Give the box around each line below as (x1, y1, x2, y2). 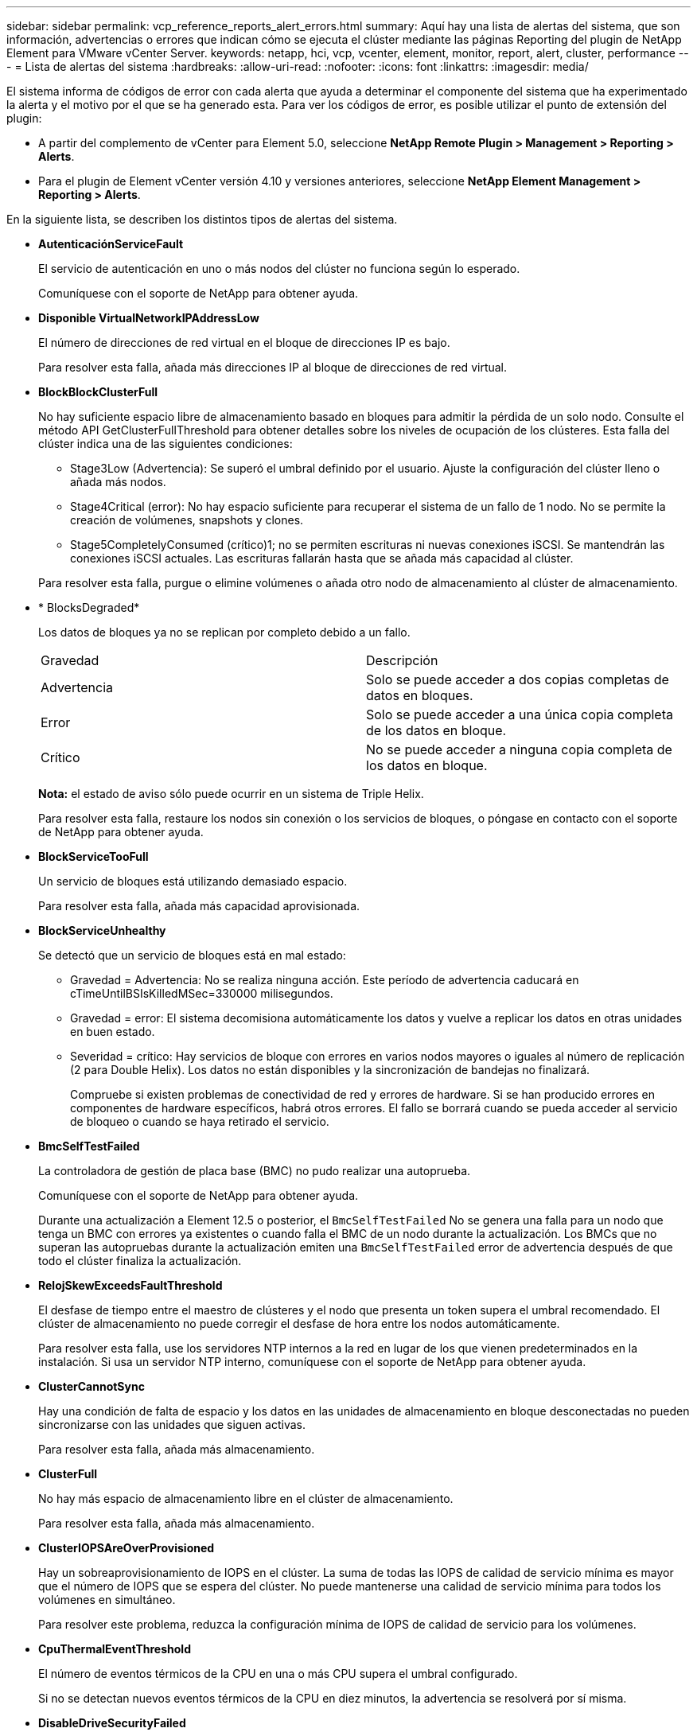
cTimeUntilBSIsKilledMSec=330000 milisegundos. (70, 987, 333, 1000)
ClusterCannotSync (38, 1380, 145, 1393)
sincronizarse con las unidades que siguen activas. (38, 1418, 306, 1431)
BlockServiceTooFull (38, 850, 149, 863)
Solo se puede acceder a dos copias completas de (366, 671, 669, 687)
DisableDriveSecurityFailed (38, 1716, 186, 1730)
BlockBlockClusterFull (38, 385, 158, 399)
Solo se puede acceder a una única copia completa (366, 706, 673, 722)
